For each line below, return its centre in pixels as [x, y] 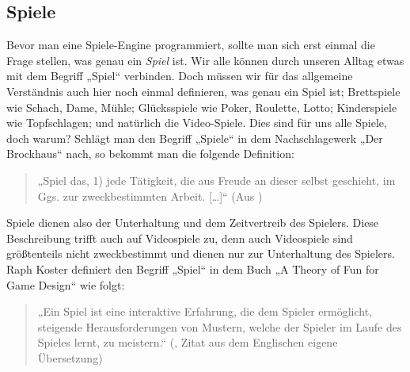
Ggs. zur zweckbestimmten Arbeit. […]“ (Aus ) [150, 196]
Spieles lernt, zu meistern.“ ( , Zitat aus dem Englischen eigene [188, 342]
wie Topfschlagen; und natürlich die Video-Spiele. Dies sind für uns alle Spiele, [197, 123]
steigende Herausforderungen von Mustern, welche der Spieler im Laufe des [220, 326]
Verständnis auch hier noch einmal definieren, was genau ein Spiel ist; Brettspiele [203, 91]
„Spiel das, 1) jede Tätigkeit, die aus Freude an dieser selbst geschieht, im [216, 180]
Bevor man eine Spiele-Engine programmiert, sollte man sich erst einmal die [191, 45]
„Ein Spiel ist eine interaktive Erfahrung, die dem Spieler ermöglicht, [205, 311]
